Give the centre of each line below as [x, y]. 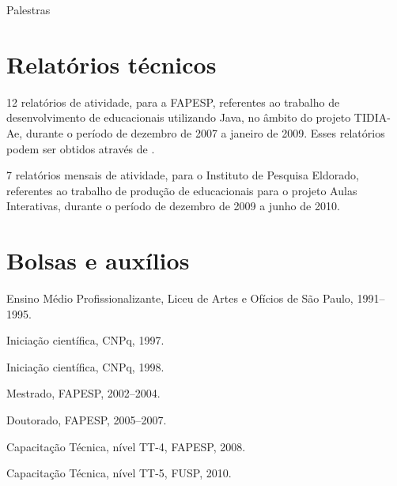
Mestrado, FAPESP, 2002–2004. [83, 393]
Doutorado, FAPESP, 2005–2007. [87, 419]
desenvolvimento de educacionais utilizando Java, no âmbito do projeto [179, 117]
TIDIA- [372, 117]
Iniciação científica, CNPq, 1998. [85, 366]
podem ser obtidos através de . [81, 148]
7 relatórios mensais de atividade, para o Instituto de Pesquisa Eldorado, [183, 175]
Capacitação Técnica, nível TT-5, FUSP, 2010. [119, 473]
